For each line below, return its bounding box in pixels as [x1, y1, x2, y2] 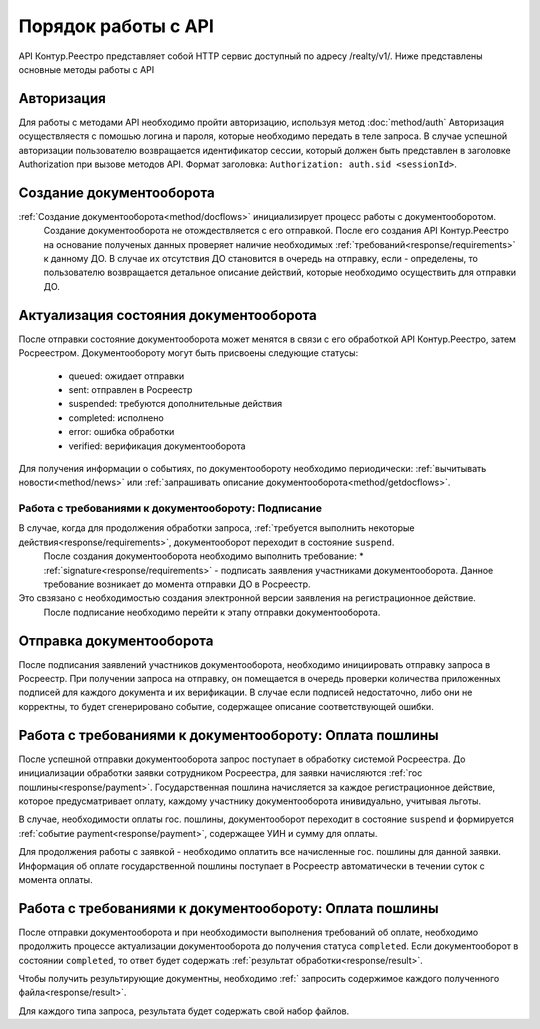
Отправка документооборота [18, 632, 214, 649]
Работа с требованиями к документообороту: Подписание [18, 501, 322, 515]
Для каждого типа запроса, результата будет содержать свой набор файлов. [18, 1005, 350, 1017]
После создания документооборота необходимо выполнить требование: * [43, 550, 364, 562]
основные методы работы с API [18, 63, 155, 75]
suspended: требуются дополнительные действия [68, 398, 283, 410]
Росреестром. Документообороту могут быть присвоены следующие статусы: [18, 347, 359, 359]
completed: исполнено [68, 411, 164, 424]
